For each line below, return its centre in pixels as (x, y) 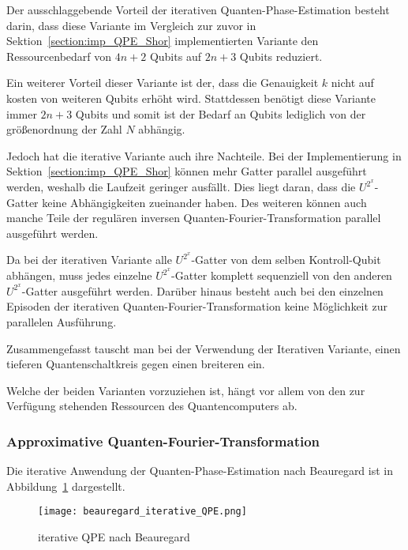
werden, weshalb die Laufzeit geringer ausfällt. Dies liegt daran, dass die (181, 186)
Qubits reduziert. (281, 56)
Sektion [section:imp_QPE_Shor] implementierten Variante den (163, 41)
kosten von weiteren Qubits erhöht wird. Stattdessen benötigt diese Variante (191, 98)
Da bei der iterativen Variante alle (89, 260)
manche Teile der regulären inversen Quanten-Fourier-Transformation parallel (194, 218)
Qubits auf (175, 56)
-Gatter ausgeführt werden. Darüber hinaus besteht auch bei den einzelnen (202, 290)
